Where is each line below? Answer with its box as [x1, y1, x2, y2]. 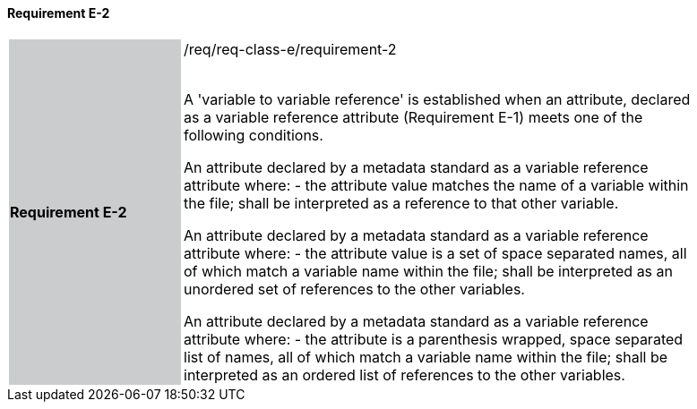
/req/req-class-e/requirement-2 [184, 39, 397, 58]
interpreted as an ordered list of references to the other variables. [184, 365, 625, 384]
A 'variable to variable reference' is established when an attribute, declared [184, 89, 691, 108]
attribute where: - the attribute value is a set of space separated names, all [184, 243, 687, 262]
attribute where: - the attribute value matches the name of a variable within [184, 175, 689, 194]
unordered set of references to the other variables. [184, 279, 525, 298]
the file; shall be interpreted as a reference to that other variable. [184, 193, 619, 212]
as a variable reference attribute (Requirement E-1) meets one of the [184, 107, 643, 126]
